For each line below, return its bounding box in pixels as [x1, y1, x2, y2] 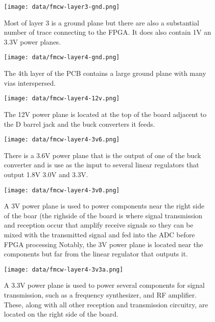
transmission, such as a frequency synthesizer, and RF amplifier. [4, 290, 197, 300]
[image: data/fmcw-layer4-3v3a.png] [4, 266, 123, 273]
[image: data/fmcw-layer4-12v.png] [4, 95, 120, 102]
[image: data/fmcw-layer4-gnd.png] [4, 54, 120, 61]
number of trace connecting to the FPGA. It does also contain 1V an [4, 27, 212, 37]
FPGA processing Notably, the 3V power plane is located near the [4, 239, 203, 249]
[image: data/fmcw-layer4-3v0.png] [4, 186, 120, 194]
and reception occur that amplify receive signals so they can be [4, 220, 193, 230]
